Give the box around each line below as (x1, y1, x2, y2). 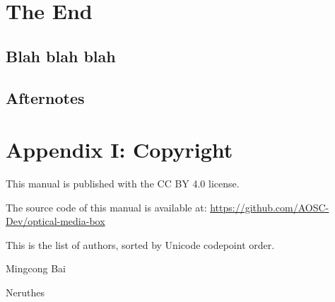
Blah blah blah (6, 45, 116, 66)
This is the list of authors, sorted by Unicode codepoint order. (6, 237, 275, 252)
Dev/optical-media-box (6, 214, 105, 228)
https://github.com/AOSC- (210, 199, 329, 214)
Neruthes (6, 285, 45, 300)
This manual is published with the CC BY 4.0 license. (6, 176, 240, 191)
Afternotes (6, 86, 85, 108)
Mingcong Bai (6, 261, 66, 276)
